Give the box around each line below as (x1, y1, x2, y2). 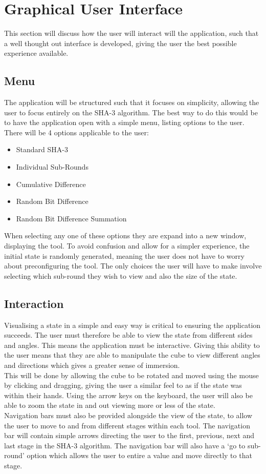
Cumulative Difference (16, 178, 86, 189)
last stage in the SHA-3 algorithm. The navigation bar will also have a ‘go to (4, 440, 246, 450)
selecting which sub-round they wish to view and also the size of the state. (4, 270, 237, 281)
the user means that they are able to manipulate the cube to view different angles (4, 349, 260, 360)
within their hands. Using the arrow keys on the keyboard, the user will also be (4, 389, 253, 400)
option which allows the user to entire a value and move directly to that (27, 450, 252, 461)
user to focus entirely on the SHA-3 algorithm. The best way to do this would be (4, 107, 258, 117)
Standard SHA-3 (16, 144, 68, 155)
